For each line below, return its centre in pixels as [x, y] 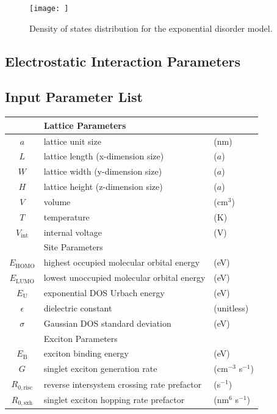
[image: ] [49, 9]
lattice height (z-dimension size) [103, 187]
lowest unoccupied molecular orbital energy [124, 278]
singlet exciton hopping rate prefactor [114, 400]
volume [57, 201]
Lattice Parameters [85, 125]
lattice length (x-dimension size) [104, 156]
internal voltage [73, 232]
